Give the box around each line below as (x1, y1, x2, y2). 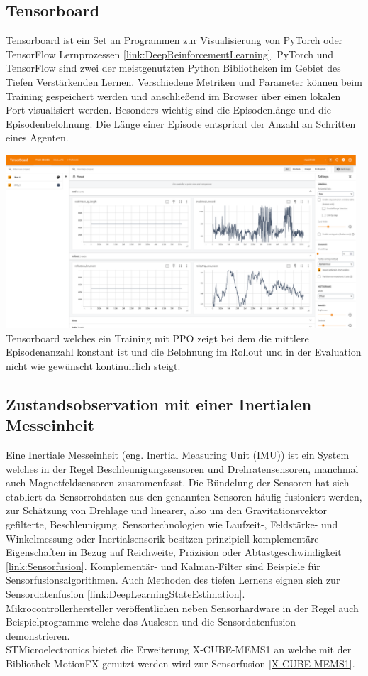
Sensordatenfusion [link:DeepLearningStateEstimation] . (6, 586, 245, 601)
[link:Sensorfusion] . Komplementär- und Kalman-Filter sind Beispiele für (6, 558, 320, 573)
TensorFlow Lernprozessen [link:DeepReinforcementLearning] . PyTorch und (6, 46, 334, 61)
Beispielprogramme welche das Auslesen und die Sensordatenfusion (6, 614, 296, 629)
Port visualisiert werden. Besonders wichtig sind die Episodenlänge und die (6, 102, 331, 117)
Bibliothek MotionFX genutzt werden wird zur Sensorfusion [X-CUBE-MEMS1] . (6, 655, 355, 670)
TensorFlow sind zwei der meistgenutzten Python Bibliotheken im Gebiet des (6, 60, 341, 75)
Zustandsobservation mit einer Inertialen (6, 393, 312, 415)
